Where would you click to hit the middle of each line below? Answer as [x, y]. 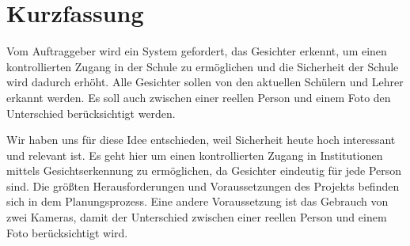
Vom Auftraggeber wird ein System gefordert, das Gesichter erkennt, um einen [197, 51]
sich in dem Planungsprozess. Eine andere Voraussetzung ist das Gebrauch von [197, 201]
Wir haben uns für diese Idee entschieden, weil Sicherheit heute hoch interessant [201, 140]
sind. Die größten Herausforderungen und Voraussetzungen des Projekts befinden [203, 185]
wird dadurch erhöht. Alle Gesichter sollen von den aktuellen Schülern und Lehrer [205, 82]
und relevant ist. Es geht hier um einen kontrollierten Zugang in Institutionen [195, 155]
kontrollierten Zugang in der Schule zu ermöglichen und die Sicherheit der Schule [203, 66]
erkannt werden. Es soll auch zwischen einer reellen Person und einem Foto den [199, 97]
